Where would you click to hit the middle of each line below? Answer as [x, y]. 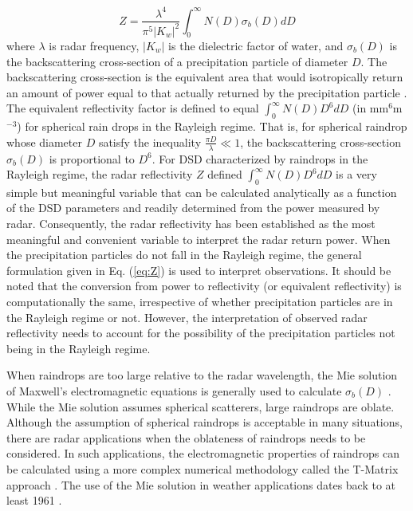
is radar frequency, [94, 45]
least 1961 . [34, 500]
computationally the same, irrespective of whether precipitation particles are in [200, 302]
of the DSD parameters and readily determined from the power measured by [193, 208]
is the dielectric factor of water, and [256, 45]
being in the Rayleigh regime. [79, 348]
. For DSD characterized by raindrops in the [260, 158]
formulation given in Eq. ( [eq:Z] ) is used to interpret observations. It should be [199, 270]
